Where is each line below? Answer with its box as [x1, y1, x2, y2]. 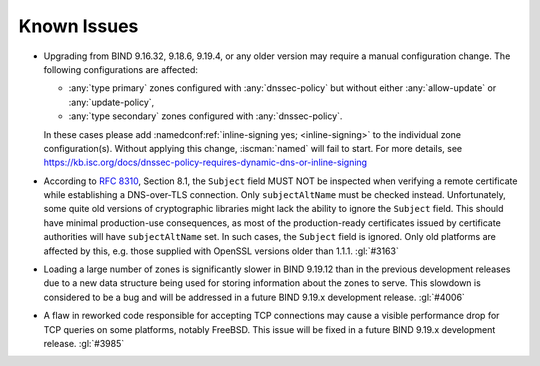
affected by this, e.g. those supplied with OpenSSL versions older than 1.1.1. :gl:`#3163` [43, 245, 399, 257]
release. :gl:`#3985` [43, 337, 125, 349]
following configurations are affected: [43, 63, 199, 75]
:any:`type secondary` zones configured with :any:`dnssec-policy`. [68, 110, 343, 122]
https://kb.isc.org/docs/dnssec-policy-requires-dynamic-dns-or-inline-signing [43, 156, 368, 169]
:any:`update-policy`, [68, 96, 155, 108]
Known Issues [18, 15, 139, 37]
